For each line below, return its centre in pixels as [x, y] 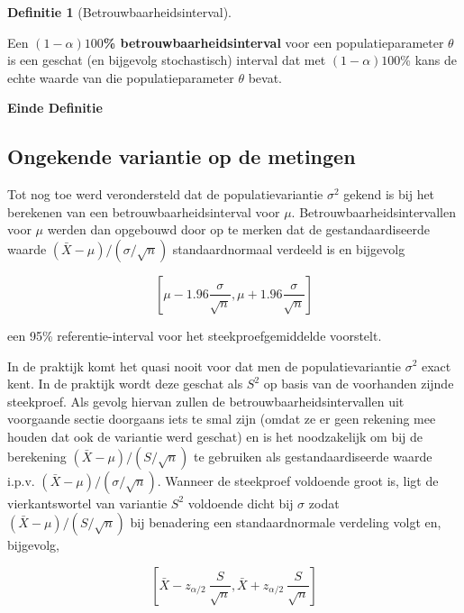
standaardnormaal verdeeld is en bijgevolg [289, 248]
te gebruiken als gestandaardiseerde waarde [313, 456]
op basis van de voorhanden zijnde [359, 384]
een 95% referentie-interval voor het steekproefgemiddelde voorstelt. [195, 335]
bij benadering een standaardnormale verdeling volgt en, [286, 522]
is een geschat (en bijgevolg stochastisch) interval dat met [167, 60]
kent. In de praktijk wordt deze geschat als [125, 384]
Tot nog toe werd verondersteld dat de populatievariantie [165, 194]
